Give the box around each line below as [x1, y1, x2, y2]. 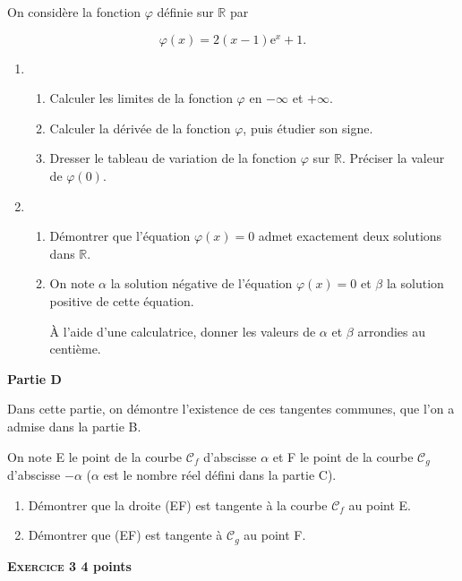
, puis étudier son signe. [243, 118, 373, 137]
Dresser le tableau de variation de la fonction [49, 149, 297, 167]
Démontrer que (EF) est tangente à [28, 525, 223, 544]
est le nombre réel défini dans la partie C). [103, 465, 337, 483]
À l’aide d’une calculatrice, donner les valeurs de [49, 321, 316, 340]
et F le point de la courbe [272, 447, 414, 466]
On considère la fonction [7, 3, 141, 21]
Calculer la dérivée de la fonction [49, 118, 231, 137]
